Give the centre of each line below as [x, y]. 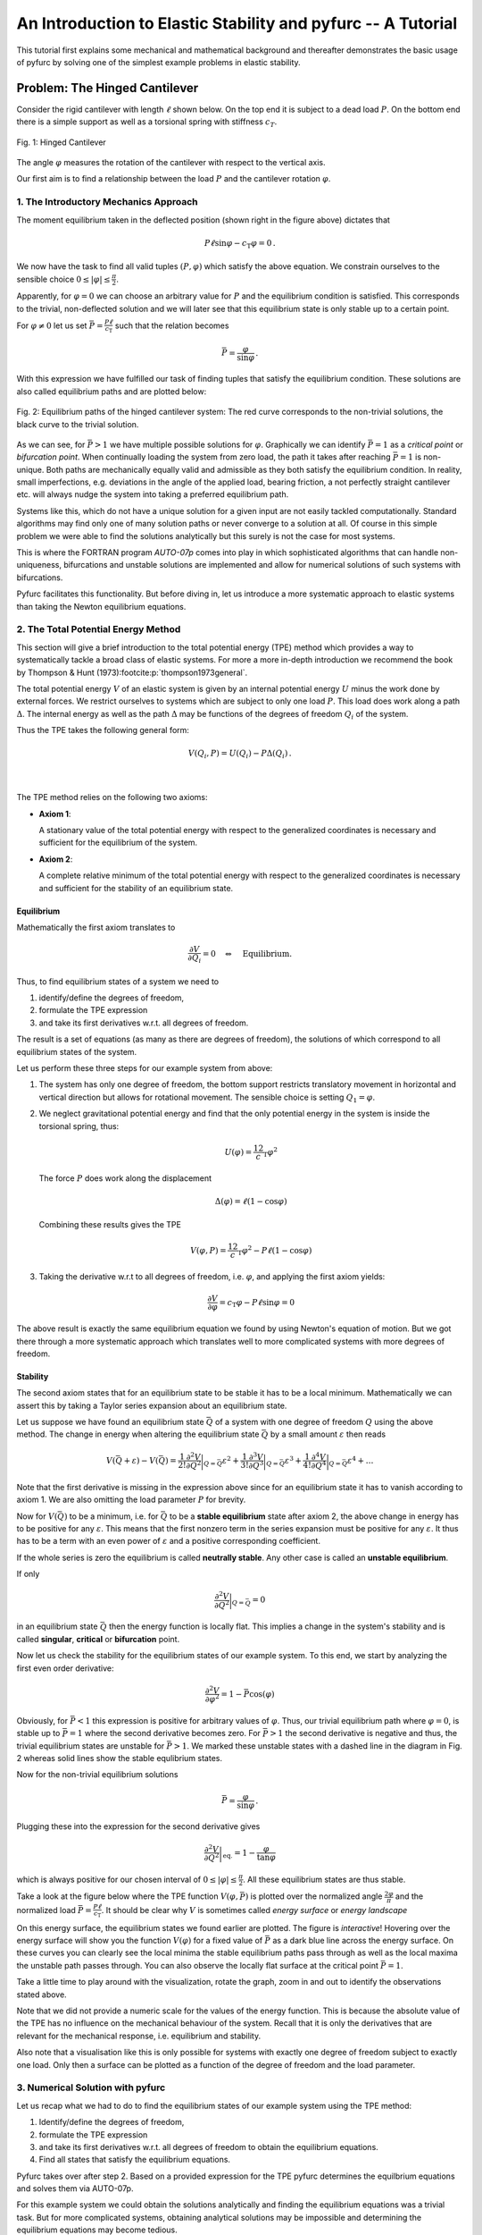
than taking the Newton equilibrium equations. [101, 606]
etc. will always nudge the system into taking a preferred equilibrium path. [153, 494]
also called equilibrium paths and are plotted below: [112, 391]
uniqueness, [39, 565]
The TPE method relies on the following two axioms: [112, 797]
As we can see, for [51, 444]
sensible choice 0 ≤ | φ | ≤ [63, 279]
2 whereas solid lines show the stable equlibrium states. [120, 1758]
